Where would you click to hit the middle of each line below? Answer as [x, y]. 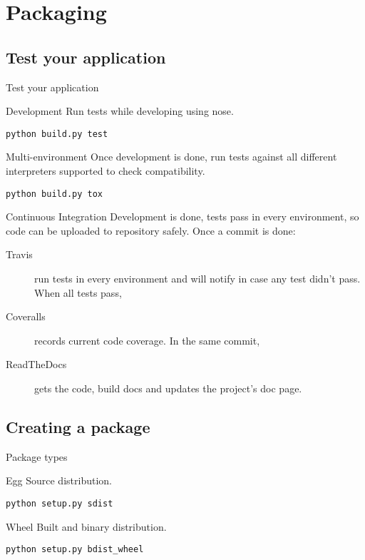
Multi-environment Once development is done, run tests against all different [171, 157]
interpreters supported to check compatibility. [106, 171]
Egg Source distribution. [59, 480]
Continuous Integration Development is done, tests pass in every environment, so [182, 217]
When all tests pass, [78, 292]
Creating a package [78, 427]
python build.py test [57, 134]
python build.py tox [55, 194]
